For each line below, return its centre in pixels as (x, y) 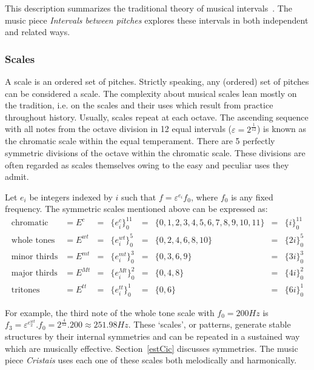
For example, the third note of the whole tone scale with (110, 312)
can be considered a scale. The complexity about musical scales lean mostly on (151, 93)
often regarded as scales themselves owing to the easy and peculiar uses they (147, 164)
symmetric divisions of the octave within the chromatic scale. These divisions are (155, 152)
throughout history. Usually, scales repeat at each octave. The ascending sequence (157, 117)
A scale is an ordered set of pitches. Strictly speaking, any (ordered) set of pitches (157, 81)
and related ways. (38, 32)
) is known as (282, 129)
